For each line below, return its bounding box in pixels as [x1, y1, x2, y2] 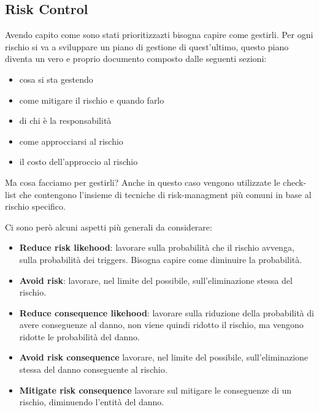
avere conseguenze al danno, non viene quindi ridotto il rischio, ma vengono [19, 318, 304, 331]
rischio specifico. [5, 200, 66, 213]
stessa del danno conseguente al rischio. [19, 363, 167, 376]
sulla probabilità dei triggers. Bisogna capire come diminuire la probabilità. [19, 253, 302, 265]
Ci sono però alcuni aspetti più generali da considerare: [5, 220, 212, 233]
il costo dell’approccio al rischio [19, 155, 138, 168]
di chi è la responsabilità [19, 114, 112, 127]
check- [283, 175, 307, 188]
